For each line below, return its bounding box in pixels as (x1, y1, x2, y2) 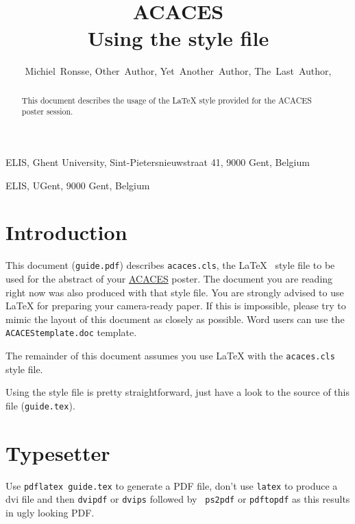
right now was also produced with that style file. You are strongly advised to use (5, 285, 344, 299)
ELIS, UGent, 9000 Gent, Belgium (5, 178, 150, 192)
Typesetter (5, 438, 110, 466)
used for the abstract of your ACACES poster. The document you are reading (5, 271, 333, 285)
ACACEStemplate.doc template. (5, 325, 137, 340)
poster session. (21, 106, 73, 117)
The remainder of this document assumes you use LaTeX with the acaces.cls (5, 348, 335, 363)
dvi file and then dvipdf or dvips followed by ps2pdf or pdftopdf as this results (5, 492, 350, 506)
